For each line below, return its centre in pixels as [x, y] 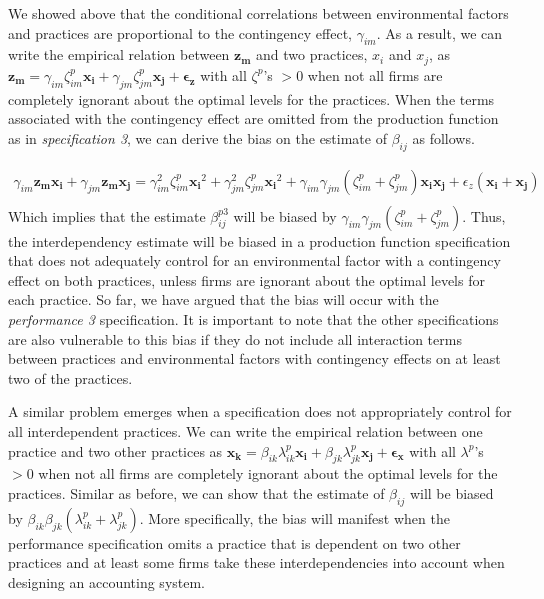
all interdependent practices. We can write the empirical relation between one [245, 431]
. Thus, [484, 215]
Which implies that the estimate [107, 215]
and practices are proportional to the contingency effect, [180, 32]
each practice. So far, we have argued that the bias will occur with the [223, 299]
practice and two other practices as [115, 450]
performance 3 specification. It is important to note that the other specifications [253, 319]
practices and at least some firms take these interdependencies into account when [256, 562]
